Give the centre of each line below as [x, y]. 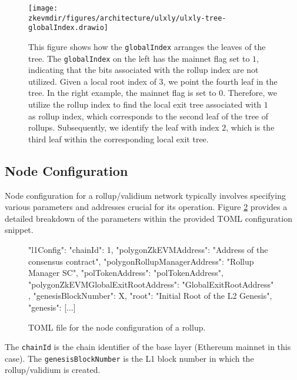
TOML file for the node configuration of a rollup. [117, 327]
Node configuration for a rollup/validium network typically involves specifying [145, 195]
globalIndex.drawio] [69, 28]
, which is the [250, 127]
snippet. [19, 230]
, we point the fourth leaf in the [220, 81]
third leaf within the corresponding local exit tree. [119, 139]
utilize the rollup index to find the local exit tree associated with [145, 104]
